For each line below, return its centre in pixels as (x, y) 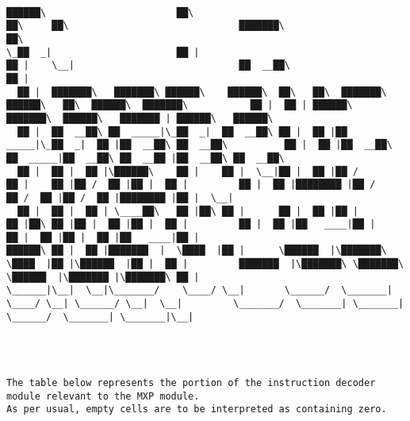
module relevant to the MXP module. (103, 396)
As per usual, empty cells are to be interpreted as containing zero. (197, 409)
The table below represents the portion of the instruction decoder (191, 383)
